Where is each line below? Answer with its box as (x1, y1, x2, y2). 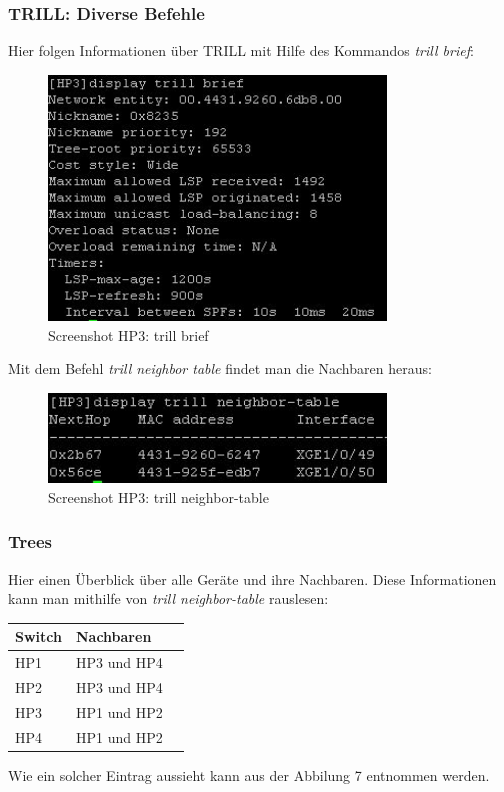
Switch (15, 626, 62, 647)
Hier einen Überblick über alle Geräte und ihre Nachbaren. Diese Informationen (8, 568, 497, 589)
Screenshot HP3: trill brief (48, 324, 209, 345)
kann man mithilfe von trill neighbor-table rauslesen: (8, 588, 329, 609)
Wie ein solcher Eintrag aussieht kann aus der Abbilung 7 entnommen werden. (8, 764, 490, 785)
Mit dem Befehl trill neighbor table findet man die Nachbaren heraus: (8, 358, 432, 379)
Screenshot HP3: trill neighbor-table (48, 486, 269, 507)
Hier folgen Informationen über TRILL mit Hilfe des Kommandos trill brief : (8, 40, 474, 61)
